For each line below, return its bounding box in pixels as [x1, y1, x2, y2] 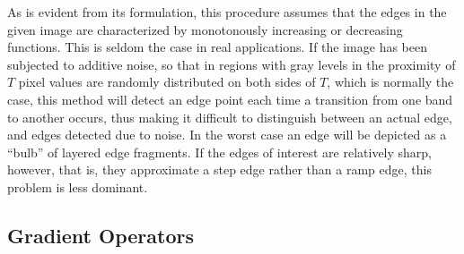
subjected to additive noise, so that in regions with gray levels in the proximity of [7, 55, 456, 73]
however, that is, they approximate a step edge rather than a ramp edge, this [7, 160, 432, 179]
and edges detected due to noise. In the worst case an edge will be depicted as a [7, 125, 447, 144]
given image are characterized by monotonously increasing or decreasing [7, 20, 403, 38]
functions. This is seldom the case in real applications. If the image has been [7, 38, 427, 56]
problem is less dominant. [7, 177, 148, 196]
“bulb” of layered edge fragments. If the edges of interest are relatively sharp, [7, 142, 433, 161]
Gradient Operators [7, 221, 194, 249]
